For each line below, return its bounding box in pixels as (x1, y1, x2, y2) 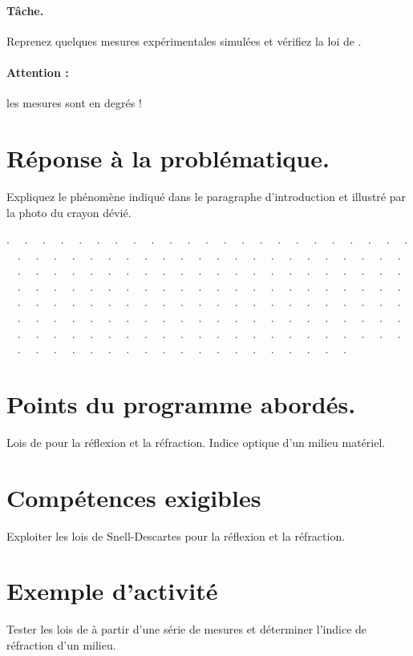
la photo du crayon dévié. (6, 203, 132, 220)
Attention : (6, 63, 69, 80)
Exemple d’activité (6, 574, 218, 607)
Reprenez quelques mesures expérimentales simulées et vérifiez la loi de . (6, 32, 362, 49)
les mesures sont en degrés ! (6, 95, 142, 111)
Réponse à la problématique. (6, 141, 330, 174)
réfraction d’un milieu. (6, 637, 116, 653)
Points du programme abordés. (6, 388, 356, 421)
